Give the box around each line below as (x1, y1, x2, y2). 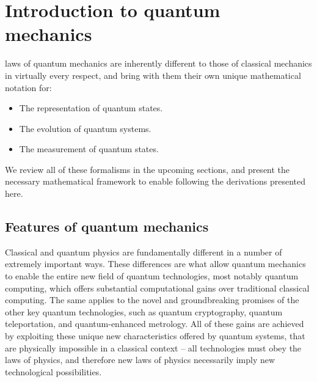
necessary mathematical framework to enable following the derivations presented (5, 175, 306, 188)
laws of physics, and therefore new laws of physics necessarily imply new (5, 353, 275, 366)
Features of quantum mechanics (5, 217, 209, 236)
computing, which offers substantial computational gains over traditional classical (5, 281, 310, 294)
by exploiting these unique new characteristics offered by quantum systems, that (5, 329, 305, 342)
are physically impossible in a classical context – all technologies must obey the (5, 341, 302, 354)
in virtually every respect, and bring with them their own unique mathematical (5, 68, 301, 81)
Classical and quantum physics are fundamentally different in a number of (5, 245, 282, 258)
